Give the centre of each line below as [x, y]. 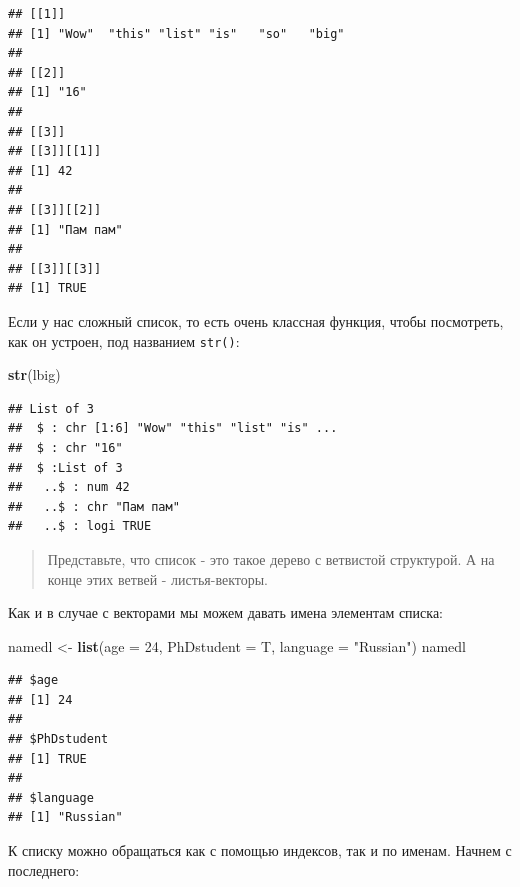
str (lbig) [34, 374]
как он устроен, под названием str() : [124, 340]
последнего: [44, 869]
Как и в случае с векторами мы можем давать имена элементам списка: [226, 612]
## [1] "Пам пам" [65, 229]
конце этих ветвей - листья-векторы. [157, 578]
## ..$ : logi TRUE [80, 526]
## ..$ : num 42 [69, 487]
